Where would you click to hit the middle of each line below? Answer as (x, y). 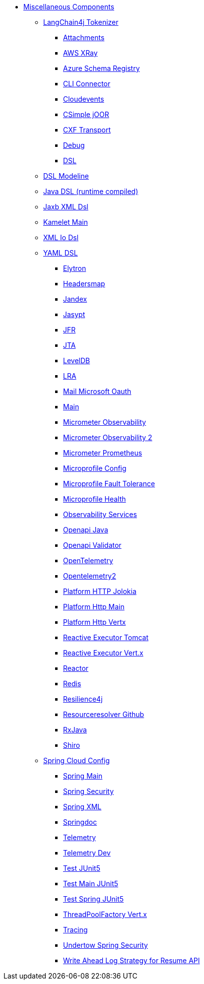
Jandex (75, 299)
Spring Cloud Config (76, 760)
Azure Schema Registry (102, 68)
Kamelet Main (66, 222)
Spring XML (82, 807)
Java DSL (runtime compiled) (91, 191)
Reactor (76, 668)
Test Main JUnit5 (91, 884)
